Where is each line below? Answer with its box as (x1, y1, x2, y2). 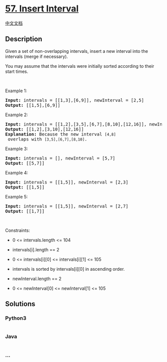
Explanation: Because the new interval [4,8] (5, 131, 116, 137)
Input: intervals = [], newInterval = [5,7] (5, 155, 116, 161)
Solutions (5, 300, 36, 308)
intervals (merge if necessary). (5, 53, 68, 59)
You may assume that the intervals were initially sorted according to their (5, 63, 155, 69)
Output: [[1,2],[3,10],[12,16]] (5, 126, 84, 132)
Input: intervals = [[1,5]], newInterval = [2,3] (5, 179, 129, 185)
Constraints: (5, 227, 30, 233)
